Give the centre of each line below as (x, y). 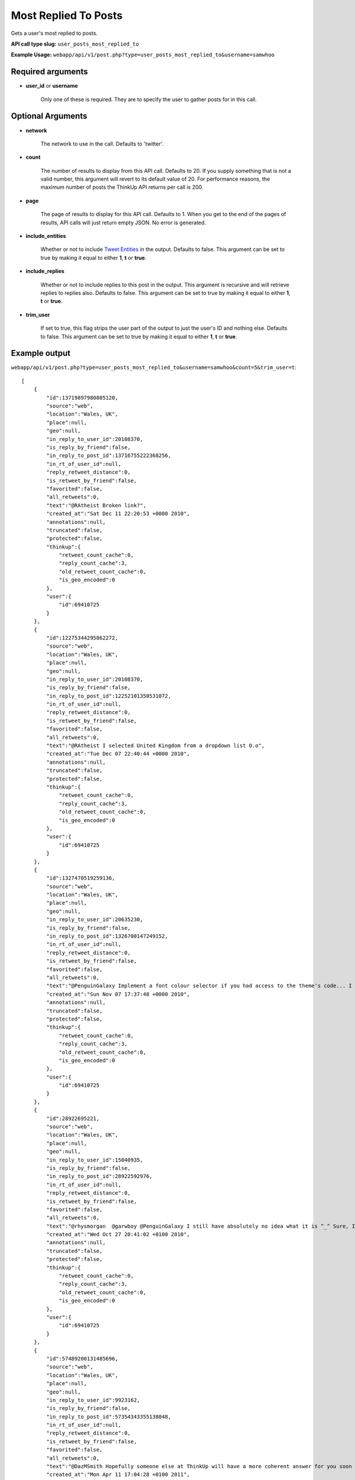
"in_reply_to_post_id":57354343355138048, (109, 1417)
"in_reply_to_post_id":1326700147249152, (107, 936)
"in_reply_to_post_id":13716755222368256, (109, 456)
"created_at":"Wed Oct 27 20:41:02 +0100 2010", (118, 1235)
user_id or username (52, 86)
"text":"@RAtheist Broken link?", (96, 505)
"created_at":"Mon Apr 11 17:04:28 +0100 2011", (118, 1475)
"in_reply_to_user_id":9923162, (93, 1400)
